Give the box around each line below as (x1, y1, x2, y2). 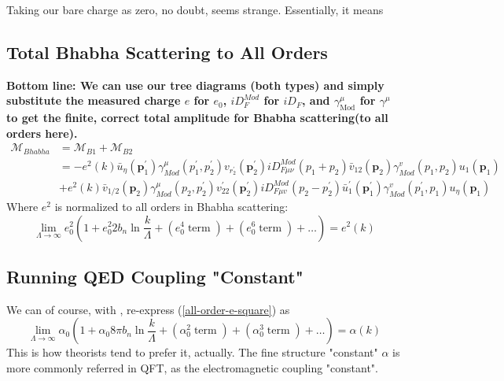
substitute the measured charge (6, 92, 181, 109)
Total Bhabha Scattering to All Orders (6, 39, 328, 64)
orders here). (6, 124, 78, 141)
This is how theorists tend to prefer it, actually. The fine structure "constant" (6, 344, 378, 361)
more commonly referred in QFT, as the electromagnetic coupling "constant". (6, 359, 378, 375)
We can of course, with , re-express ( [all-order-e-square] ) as (6, 301, 290, 317)
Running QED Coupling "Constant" (6, 264, 304, 288)
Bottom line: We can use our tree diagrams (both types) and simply (6, 76, 384, 93)
